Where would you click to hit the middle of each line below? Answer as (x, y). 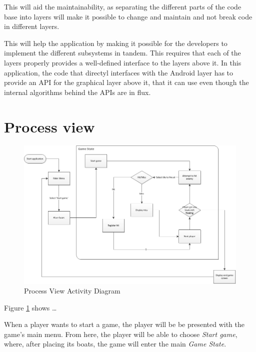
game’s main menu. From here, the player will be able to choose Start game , (121, 334)
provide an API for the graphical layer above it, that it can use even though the (126, 82)
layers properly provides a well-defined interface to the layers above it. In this (123, 62)
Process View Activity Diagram (72, 291)
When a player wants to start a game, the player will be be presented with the (124, 324)
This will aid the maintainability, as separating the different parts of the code (123, 6)
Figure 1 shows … (30, 307)
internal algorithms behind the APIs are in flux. (77, 92)
